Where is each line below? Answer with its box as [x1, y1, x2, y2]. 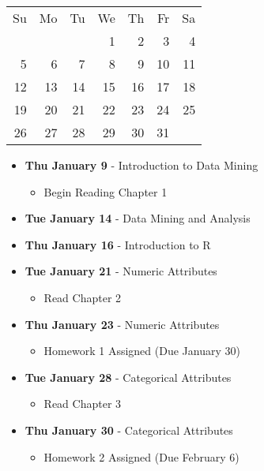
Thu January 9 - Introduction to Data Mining [25, 157, 258, 173]
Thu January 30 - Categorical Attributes [25, 421, 233, 438]
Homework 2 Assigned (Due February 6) [43, 448, 239, 465]
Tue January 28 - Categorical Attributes [25, 368, 232, 385]
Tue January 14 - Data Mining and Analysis [25, 210, 251, 226]
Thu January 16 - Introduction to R [25, 236, 211, 252]
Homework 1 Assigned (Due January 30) [43, 342, 240, 359]
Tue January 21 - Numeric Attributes [25, 263, 217, 279]
